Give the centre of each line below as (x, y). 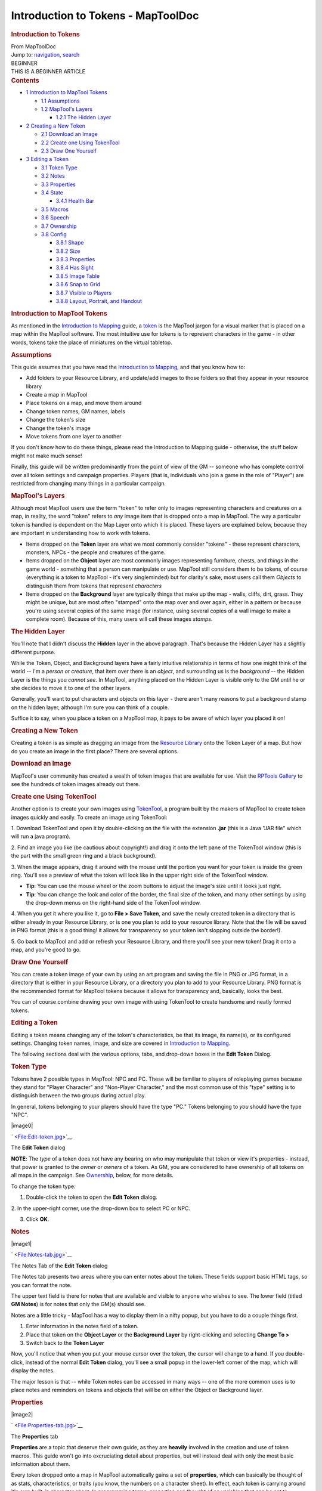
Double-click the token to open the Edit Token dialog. (92, 1197)
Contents (25, 81)
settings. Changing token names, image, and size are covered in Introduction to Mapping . (121, 1043)
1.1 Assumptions (60, 101)
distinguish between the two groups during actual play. (78, 1096)
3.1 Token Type (59, 168)
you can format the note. (41, 1285)
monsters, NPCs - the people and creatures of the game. (96, 552)
